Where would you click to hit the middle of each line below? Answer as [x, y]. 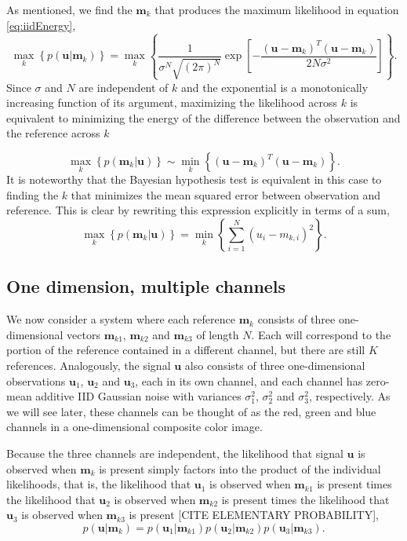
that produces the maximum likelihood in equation [277, 9]
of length [218, 334]
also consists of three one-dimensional [275, 366]
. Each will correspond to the [321, 334]
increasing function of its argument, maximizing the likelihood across [172, 102]
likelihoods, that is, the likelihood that [99, 484]
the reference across [53, 133]
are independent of [124, 87]
